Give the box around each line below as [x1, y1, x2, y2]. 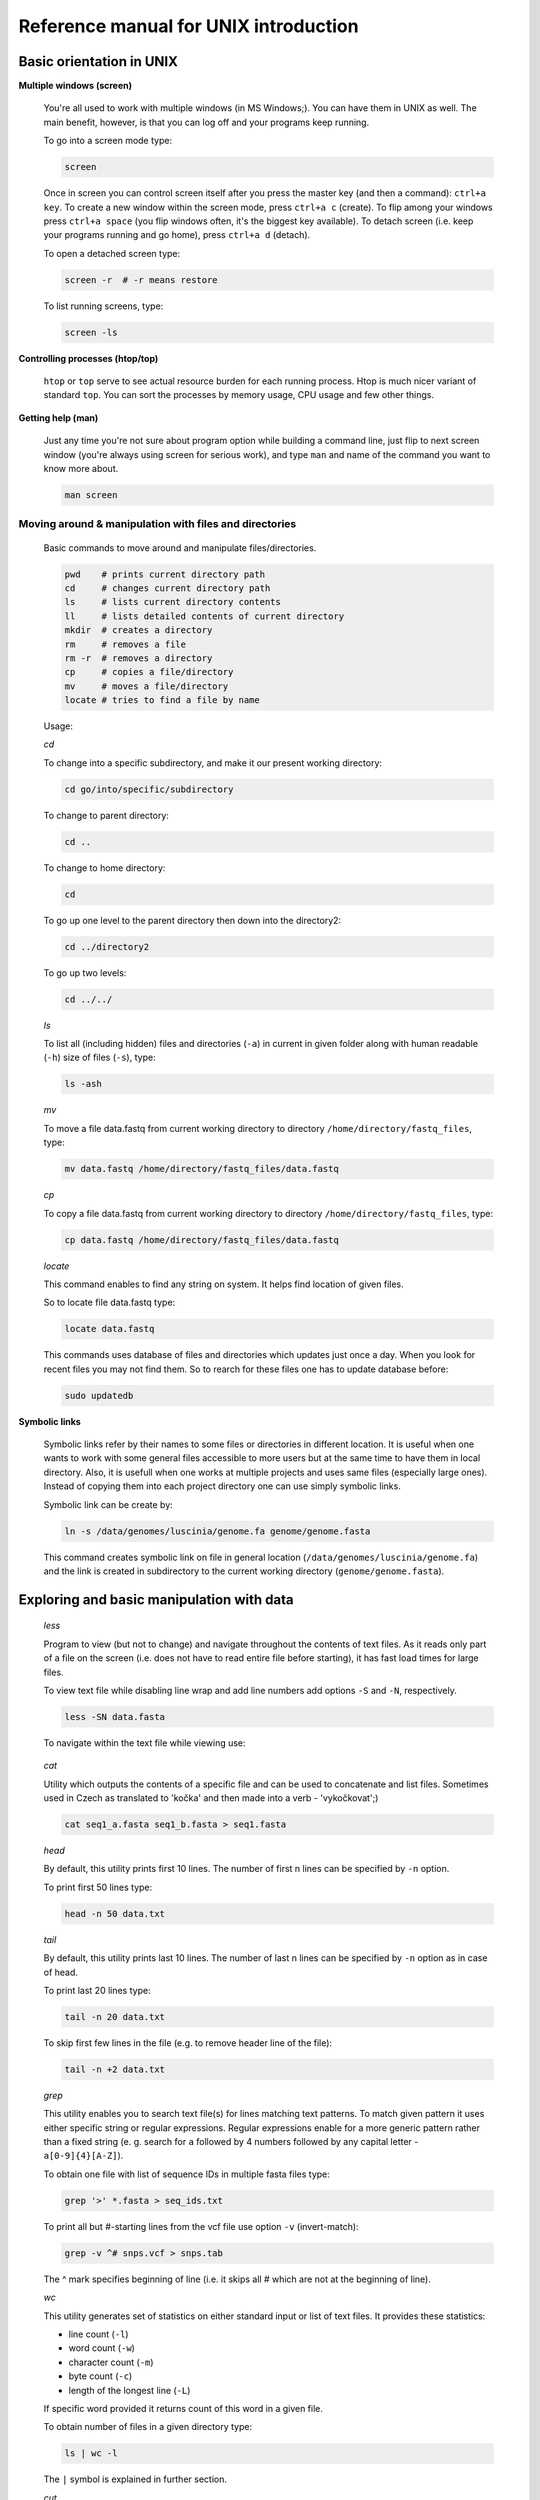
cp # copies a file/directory [64, 666, 234, 678]
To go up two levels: [43, 966, 127, 979]
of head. [43, 1966, 79, 1978]
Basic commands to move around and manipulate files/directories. [43, 541, 317, 554]
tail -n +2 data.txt [64, 2063, 165, 2075]
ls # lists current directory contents [64, 596, 282, 608]
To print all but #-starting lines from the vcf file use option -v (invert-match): [43, 2220, 359, 2232]
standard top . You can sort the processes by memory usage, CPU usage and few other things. [43, 389, 435, 401]
